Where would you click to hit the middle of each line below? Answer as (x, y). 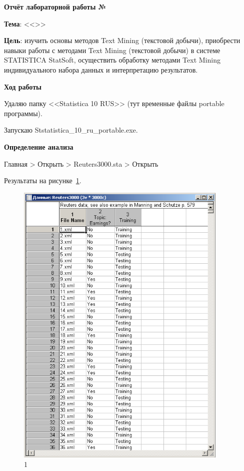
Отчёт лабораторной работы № (55, 7)
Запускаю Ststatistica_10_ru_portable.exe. (71, 130)
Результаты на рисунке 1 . (43, 180)
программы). (23, 113)
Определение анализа (39, 146)
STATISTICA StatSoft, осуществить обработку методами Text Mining (112, 60)
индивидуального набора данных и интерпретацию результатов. (101, 69)
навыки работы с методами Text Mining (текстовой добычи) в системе (112, 50)
